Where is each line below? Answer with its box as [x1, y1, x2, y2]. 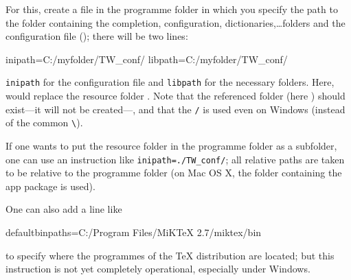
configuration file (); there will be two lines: [5, 29, 188, 43]
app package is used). [5, 178, 95, 193]
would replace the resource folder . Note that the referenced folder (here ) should [5, 89, 346, 103]
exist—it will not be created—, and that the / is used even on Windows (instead [5, 102, 346, 116]
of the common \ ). [5, 115, 83, 130]
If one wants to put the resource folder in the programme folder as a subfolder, [5, 138, 337, 152]
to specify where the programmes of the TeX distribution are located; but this [5, 248, 335, 262]
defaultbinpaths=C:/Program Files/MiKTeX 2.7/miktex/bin [5, 224, 262, 239]
